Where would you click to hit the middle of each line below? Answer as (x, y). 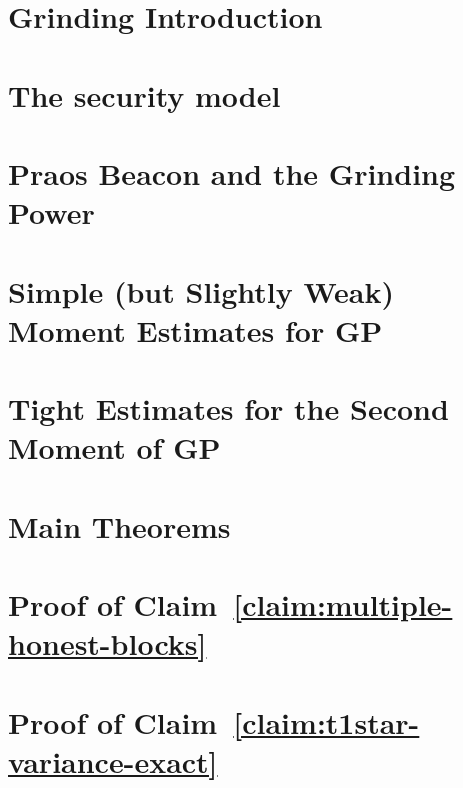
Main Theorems (119, 525)
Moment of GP (114, 447)
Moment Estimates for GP (195, 329)
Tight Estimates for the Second (228, 408)
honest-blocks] (107, 643)
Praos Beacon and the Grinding (232, 172)
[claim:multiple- (343, 604)
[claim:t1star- (326, 721)
